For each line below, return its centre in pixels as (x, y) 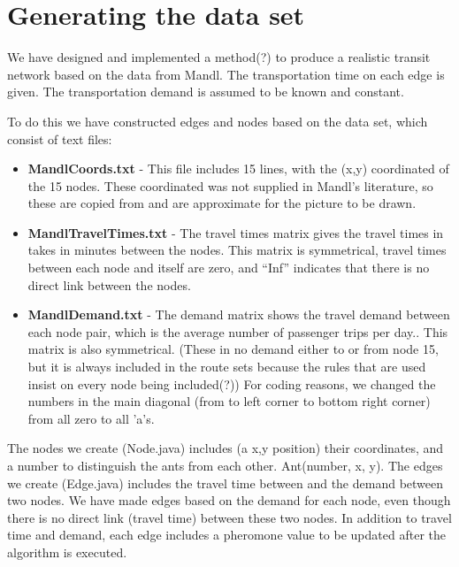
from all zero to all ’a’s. (91, 418)
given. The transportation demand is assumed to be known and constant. (206, 92)
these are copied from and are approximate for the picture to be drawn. (222, 203)
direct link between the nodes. (109, 284)
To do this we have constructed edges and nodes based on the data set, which (218, 121)
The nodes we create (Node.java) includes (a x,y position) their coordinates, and (226, 448)
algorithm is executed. (67, 552)
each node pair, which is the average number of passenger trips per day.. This (238, 331)
